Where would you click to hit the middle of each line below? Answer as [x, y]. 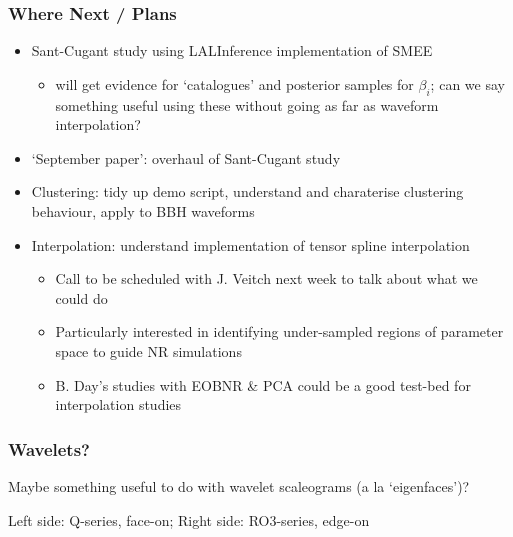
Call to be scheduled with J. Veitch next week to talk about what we [266, 278]
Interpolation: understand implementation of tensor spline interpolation [250, 244]
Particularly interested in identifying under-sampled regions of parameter [279, 331]
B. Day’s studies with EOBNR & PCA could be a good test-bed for [263, 384]
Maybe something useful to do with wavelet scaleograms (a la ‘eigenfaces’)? [239, 485]
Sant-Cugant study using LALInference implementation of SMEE [232, 50]
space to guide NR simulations [148, 350]
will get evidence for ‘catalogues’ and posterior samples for [234, 83]
